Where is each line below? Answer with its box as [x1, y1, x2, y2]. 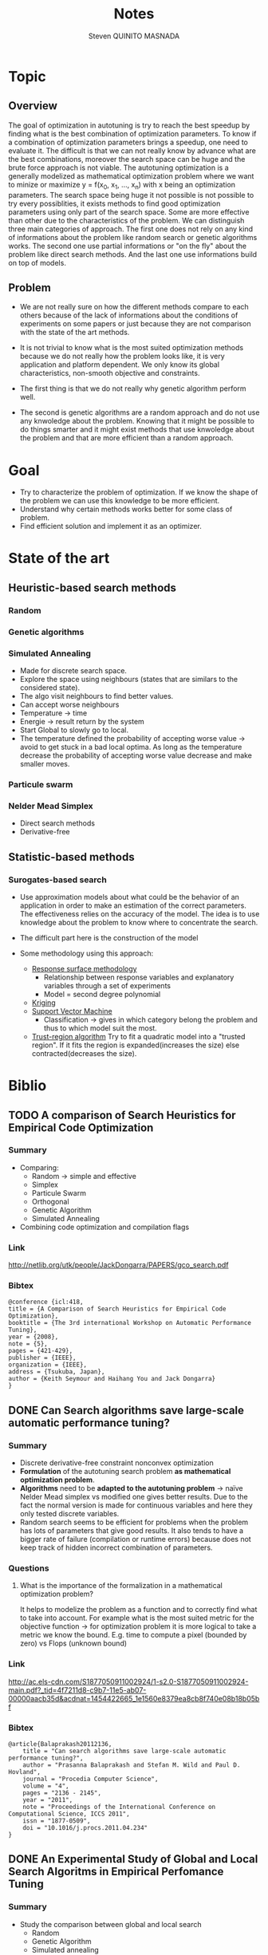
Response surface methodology [31, 964, 137, 973]
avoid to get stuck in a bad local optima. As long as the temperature [19, 743, 242, 752]
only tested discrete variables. [19, 1509, 120, 1519]
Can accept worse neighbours [19, 700, 120, 710]
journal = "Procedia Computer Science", [22, 1775, 159, 1783]
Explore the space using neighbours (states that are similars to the [19, 675, 238, 684]
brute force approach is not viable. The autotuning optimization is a [8, 163, 229, 172]
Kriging [31, 998, 56, 1007]
